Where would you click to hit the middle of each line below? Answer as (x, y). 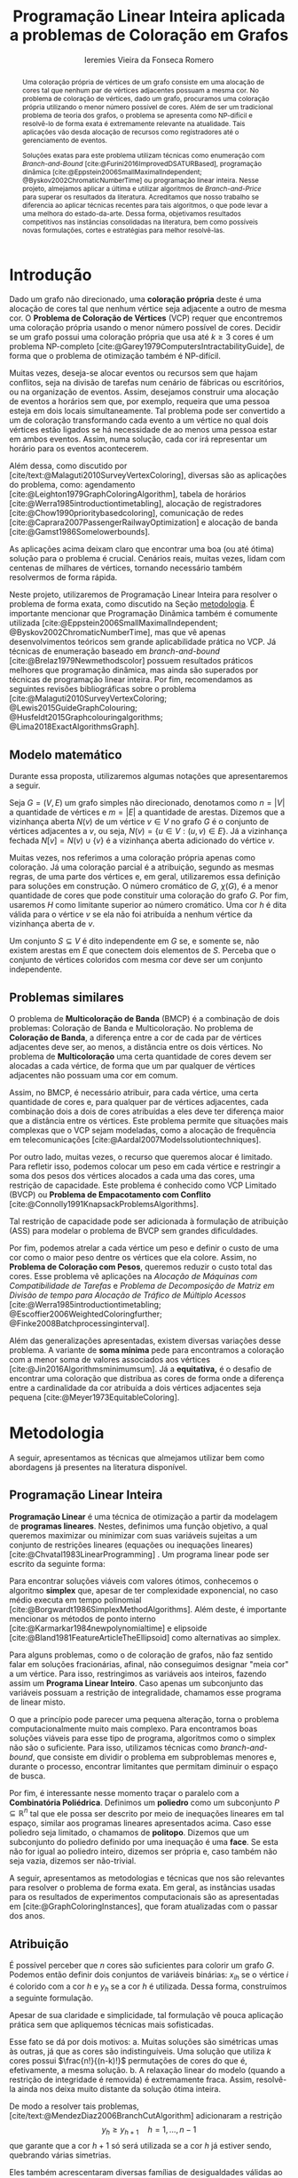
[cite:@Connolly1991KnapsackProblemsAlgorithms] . (104, 1204)
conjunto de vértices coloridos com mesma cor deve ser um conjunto (136, 960)
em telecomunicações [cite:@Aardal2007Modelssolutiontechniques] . (135, 1140)
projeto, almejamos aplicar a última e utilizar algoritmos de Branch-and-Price (141, 188)
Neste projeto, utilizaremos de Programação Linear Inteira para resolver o (143, 595)
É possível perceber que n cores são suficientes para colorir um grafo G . (142, 1966)
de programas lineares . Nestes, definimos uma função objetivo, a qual (139, 1526)
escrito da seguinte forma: (57, 1563)
